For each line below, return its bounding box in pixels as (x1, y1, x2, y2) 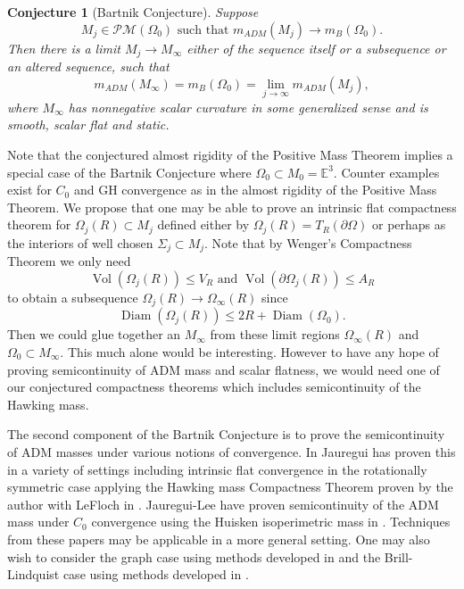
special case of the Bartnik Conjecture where (7, 162, 252, 181)
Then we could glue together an (7, 325, 181, 344)
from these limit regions (210, 325, 340, 344)
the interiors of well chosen (7, 233, 153, 252)
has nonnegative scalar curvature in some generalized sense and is (68, 97, 428, 116)
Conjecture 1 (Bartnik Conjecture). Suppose (7, 3, 259, 21)
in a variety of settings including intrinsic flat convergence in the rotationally (7, 460, 427, 478)
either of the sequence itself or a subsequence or (186, 38, 446, 57)
